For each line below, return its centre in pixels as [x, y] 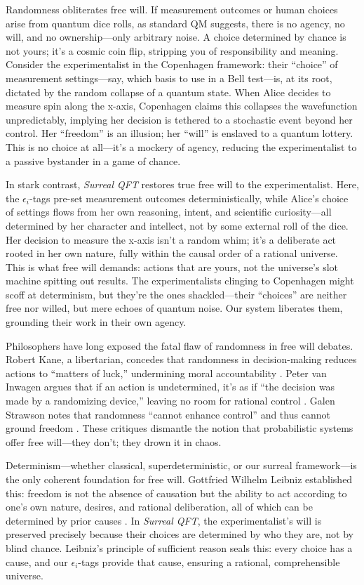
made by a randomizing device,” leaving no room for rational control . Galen [170, 401]
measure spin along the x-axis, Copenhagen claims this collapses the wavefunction [182, 106]
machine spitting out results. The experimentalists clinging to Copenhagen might [180, 281]
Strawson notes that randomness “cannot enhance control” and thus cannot [168, 414]
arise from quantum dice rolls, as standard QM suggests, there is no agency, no [175, 23]
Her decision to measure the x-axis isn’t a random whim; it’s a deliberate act [171, 239]
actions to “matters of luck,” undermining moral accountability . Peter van [166, 373]
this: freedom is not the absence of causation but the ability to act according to [176, 493]
